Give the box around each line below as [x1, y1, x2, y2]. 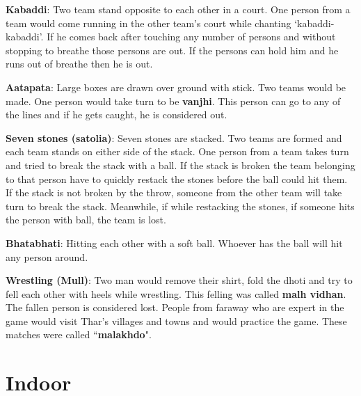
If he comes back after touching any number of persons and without [47, 29, 336, 44]
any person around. [6, 249, 88, 264]
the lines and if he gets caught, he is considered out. [6, 107, 227, 122]
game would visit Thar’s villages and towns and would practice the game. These [6, 313, 347, 328]
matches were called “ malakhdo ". [6, 327, 152, 342]
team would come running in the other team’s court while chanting [6, 15, 291, 30]
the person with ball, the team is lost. [6, 212, 166, 227]
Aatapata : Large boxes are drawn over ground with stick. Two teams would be [6, 79, 346, 94]
